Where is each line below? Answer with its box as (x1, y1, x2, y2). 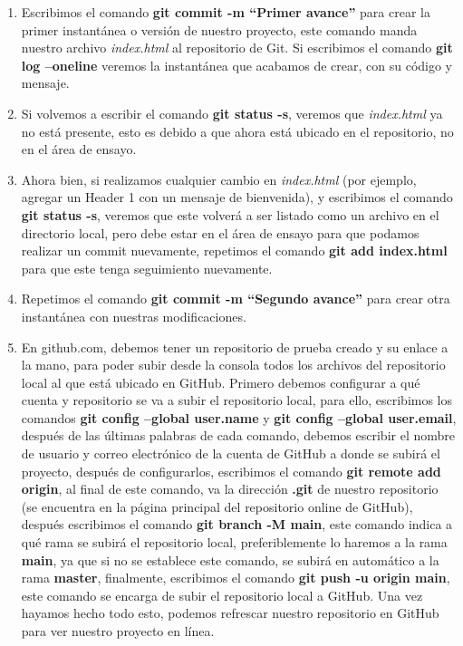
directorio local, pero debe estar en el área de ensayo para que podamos (21, 223, 420, 242)
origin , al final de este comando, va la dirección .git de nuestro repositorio (21, 479, 439, 498)
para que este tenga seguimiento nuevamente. (21, 258, 273, 277)
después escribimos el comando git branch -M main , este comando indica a (21, 515, 453, 534)
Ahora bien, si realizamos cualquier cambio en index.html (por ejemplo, (21, 169, 417, 188)
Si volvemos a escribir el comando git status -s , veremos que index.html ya (21, 103, 443, 122)
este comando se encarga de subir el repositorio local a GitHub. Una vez (21, 585, 423, 604)
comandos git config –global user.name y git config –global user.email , (21, 408, 457, 427)
